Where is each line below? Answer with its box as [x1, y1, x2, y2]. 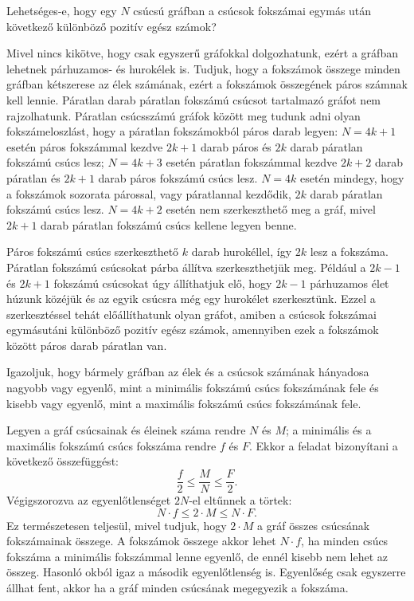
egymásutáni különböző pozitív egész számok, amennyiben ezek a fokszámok [6, 321, 379, 338]
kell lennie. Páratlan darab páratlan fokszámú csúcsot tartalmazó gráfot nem [6, 91, 381, 108]
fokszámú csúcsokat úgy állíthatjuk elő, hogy [53, 274, 272, 291]
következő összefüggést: [6, 453, 119, 469]
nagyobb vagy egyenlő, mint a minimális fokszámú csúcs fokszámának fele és [6, 379, 379, 396]
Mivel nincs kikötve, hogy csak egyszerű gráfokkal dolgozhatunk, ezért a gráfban [6, 45, 398, 61]
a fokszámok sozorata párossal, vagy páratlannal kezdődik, [6, 185, 291, 202]
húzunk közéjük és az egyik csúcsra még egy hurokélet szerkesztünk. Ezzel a [6, 290, 376, 307]
